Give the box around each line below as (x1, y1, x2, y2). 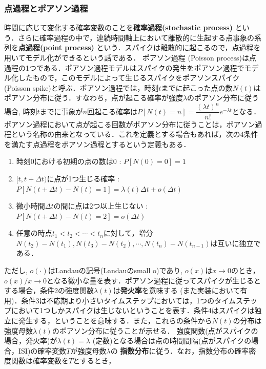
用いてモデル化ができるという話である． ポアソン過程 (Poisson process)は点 (4, 52, 257, 63)
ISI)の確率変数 (18, 345, 67, 356)
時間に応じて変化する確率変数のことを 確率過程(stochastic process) (4, 22, 233, 33)
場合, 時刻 (4, 106, 37, 116)
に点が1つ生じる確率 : (47, 173, 119, 183)
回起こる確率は (87, 106, 138, 116)
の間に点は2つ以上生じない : (53, 200, 148, 211)
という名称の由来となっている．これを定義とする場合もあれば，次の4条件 (11, 129, 258, 139)
